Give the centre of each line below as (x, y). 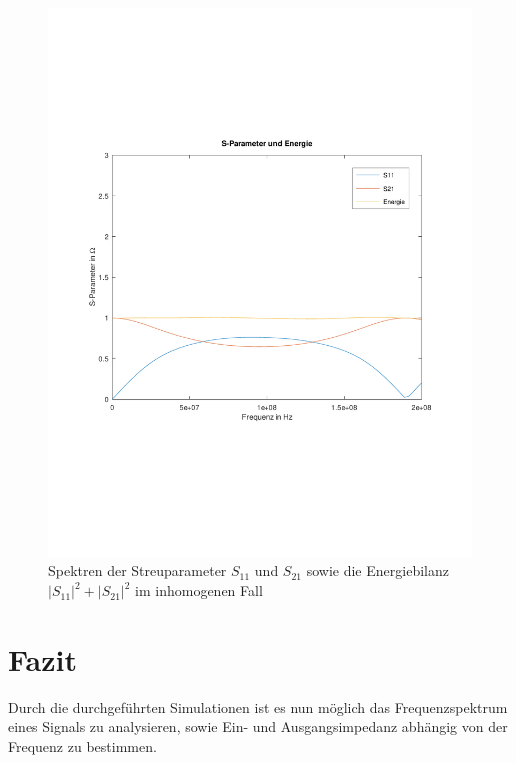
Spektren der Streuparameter (137, 570)
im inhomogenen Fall (199, 590)
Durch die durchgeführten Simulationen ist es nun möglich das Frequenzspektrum (258, 706)
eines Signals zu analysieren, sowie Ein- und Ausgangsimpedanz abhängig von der (258, 726)
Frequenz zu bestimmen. (82, 745)
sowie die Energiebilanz (377, 570)
